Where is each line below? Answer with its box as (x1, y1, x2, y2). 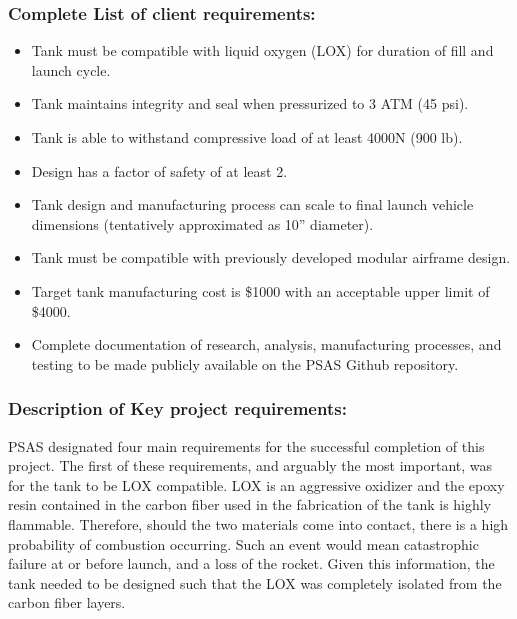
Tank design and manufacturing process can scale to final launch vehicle (31, 194, 474, 215)
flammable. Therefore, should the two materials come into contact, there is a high (8, 513, 509, 534)
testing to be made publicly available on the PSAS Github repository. (31, 353, 459, 374)
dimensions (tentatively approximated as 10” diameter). (31, 213, 374, 234)
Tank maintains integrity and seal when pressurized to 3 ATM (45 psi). (31, 93, 469, 114)
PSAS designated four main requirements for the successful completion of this (8, 435, 485, 456)
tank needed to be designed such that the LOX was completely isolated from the (8, 572, 502, 593)
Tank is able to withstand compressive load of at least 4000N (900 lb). (31, 127, 463, 147)
